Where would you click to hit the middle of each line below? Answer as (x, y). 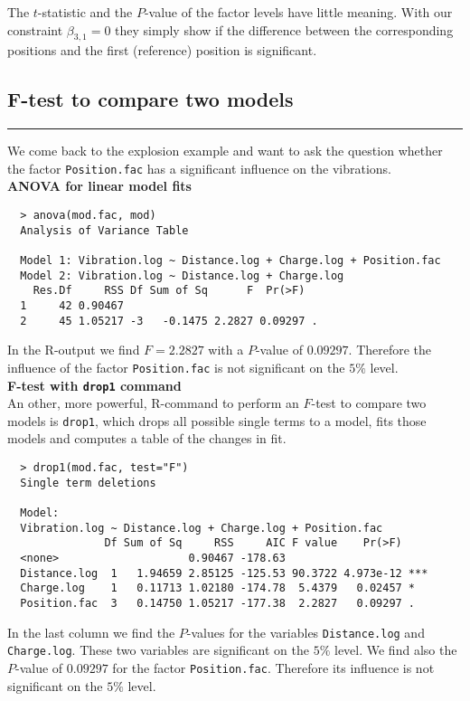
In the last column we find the (91, 632)
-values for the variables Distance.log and (305, 632)
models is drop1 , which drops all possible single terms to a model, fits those (217, 420)
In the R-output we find (74, 350)
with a (226, 350)
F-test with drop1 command (94, 385)
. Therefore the (390, 350)
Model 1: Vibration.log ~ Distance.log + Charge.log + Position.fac (230, 261)
